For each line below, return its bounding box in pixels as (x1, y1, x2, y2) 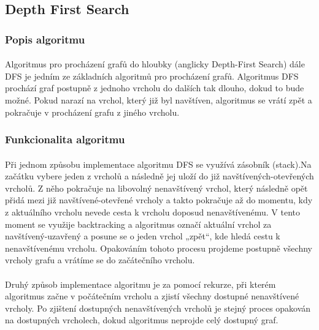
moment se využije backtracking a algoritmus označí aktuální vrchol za (5, 217, 272, 230)
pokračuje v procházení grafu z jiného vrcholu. (5, 105, 180, 118)
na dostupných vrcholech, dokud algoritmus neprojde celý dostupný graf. (5, 313, 279, 326)
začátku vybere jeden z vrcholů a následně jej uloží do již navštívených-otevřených (5, 170, 314, 182)
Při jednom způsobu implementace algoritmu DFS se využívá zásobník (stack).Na (5, 157, 312, 170)
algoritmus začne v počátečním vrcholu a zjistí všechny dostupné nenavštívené (5, 290, 299, 302)
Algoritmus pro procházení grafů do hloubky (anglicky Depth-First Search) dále (5, 58, 305, 70)
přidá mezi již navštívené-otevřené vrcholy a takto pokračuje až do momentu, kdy (5, 193, 313, 206)
